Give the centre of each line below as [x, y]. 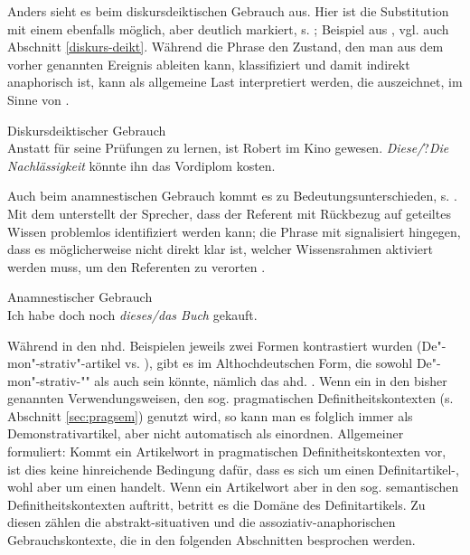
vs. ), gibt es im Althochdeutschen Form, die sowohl [269, 363]
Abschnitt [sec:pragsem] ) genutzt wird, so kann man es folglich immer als [210, 415]
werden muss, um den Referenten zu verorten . [136, 266]
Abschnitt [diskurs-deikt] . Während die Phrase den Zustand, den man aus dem [226, 47]
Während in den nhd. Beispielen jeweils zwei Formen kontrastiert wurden [210, 345]
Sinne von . [38, 99]
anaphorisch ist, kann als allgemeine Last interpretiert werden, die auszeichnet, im [235, 82]
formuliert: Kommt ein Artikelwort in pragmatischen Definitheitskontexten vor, [227, 452]
